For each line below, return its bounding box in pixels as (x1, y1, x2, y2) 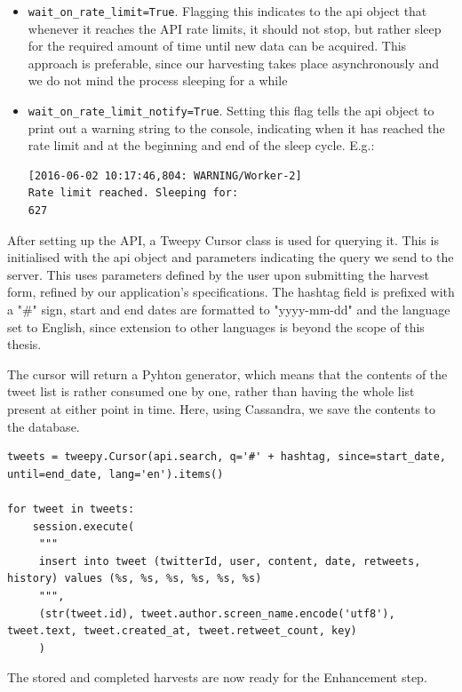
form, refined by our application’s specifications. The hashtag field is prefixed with (7, 282, 455, 301)
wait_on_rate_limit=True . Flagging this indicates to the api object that (28, 2, 427, 20)
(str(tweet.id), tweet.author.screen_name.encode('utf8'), (38, 607, 395, 620)
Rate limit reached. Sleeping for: (28, 187, 239, 200)
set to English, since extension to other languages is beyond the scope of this (7, 317, 425, 336)
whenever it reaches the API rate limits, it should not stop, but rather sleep (28, 19, 442, 37)
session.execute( (32, 520, 135, 533)
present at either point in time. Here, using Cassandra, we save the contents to (7, 400, 436, 418)
